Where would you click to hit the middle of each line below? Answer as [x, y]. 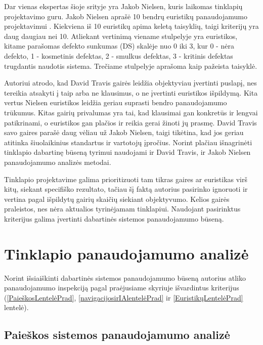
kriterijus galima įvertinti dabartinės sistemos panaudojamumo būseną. [114, 218]
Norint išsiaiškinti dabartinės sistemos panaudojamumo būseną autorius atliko [125, 277]
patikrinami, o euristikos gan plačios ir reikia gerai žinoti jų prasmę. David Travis [130, 122]
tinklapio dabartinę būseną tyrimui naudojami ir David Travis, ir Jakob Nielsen [127, 152]
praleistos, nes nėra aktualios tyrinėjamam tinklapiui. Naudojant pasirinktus [122, 209]
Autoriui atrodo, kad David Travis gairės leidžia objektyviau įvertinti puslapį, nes [130, 83]
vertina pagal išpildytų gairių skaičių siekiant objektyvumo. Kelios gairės [117, 199]
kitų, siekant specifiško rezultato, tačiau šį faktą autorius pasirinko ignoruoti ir [126, 189]
